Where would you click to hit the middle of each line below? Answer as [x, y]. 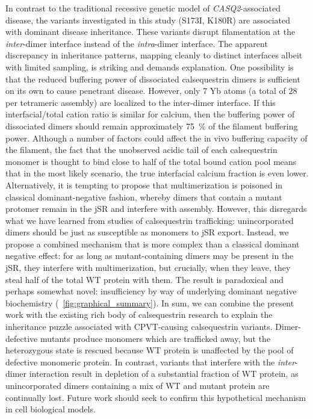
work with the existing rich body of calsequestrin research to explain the [139, 315]
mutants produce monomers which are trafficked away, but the [155, 338]
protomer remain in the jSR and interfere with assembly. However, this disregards [156, 209]
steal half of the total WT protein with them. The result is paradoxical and [144, 279]
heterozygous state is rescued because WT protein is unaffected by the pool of [150, 350]
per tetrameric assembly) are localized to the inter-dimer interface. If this [141, 102]
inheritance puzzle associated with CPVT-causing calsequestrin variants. [139, 327]
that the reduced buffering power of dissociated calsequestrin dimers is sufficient [153, 79]
